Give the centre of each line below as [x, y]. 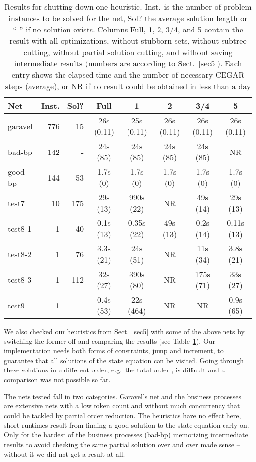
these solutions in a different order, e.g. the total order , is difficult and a [114, 370]
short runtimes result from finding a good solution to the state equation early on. [127, 425]
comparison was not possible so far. [57, 379]
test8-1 [20, 228]
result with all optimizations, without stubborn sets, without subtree [128, 41]
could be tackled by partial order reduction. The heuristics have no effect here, [123, 415]
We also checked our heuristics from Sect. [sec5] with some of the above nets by [124, 331]
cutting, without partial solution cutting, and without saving [128, 52]
